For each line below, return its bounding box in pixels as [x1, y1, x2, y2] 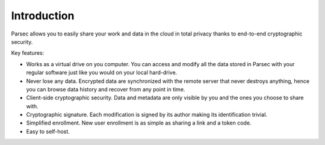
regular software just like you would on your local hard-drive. [26, 69, 178, 76]
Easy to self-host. [26, 128, 70, 135]
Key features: [11, 49, 45, 57]
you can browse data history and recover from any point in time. [26, 85, 185, 93]
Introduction [11, 9, 75, 22]
